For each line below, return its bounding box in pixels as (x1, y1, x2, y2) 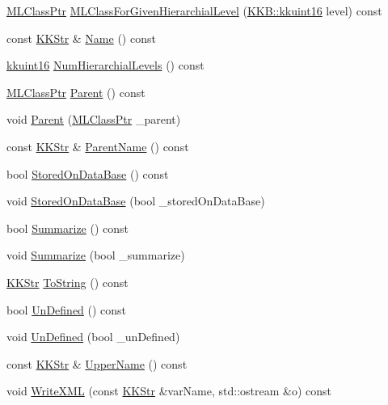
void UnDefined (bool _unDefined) (6, 328, 180, 345)
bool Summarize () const (6, 219, 129, 236)
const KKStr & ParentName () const (6, 137, 189, 154)
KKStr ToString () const (6, 273, 129, 290)
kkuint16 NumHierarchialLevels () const (6, 57, 205, 74)
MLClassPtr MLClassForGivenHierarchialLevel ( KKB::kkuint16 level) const (6, 2, 382, 19)
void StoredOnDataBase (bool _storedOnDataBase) (6, 192, 265, 209)
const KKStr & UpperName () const (6, 355, 188, 372)
